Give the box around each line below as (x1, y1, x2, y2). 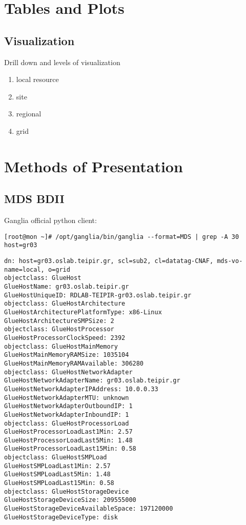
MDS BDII (4, 191, 65, 207)
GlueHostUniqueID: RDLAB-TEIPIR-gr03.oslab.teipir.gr (4, 291, 192, 299)
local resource (16, 74, 59, 85)
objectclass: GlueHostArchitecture (4, 300, 126, 308)
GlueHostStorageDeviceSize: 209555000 (4, 496, 136, 504)
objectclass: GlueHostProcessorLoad (4, 419, 129, 427)
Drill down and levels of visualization (4, 56, 120, 67)
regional (16, 108, 42, 119)
